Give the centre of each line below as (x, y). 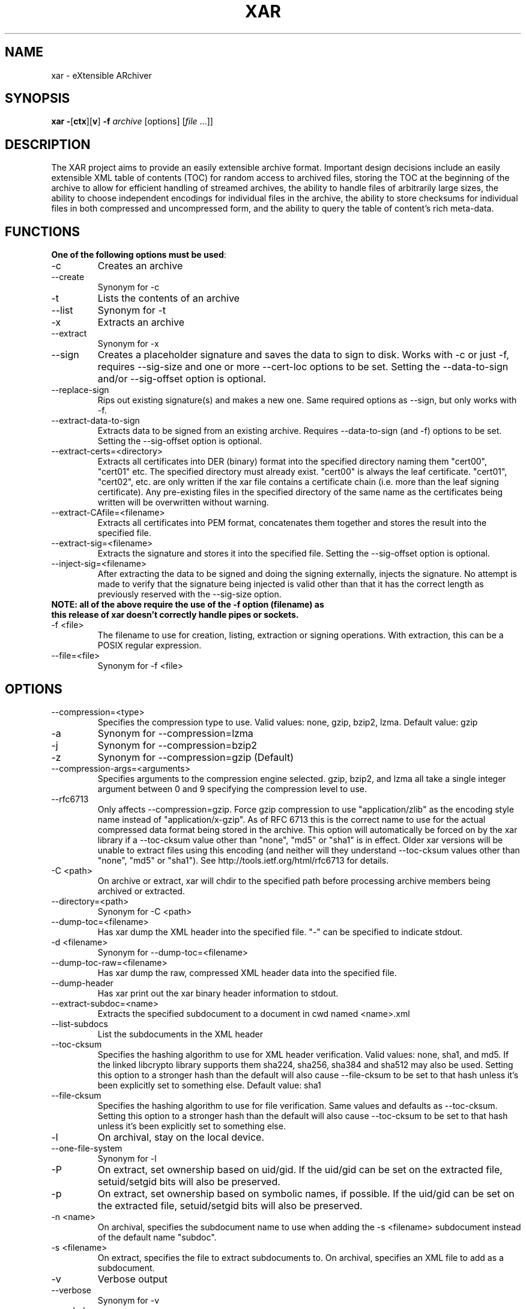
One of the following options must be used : (139, 255)
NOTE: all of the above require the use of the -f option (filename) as (188, 605)
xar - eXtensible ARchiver (101, 75)
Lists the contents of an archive (168, 298)
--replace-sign (80, 390)
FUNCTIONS (43, 231)
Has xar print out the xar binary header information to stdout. (218, 993)
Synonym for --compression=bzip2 (177, 745)
